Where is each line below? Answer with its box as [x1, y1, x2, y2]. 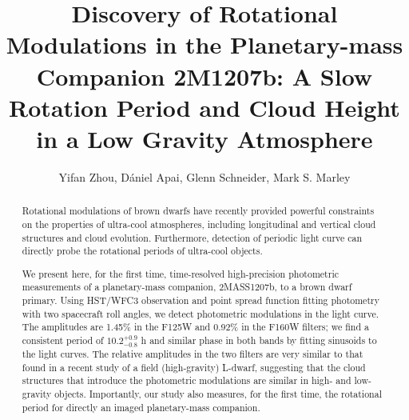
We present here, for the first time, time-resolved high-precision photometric [22, 266, 339, 280]
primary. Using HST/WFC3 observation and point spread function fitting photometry [22, 294, 379, 307]
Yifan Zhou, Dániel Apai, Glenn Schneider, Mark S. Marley [58, 168, 351, 185]
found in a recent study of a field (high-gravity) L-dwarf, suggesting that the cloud [22, 360, 366, 374]
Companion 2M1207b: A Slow [36, 59, 373, 92]
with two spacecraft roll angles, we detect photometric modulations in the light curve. [22, 306, 379, 320]
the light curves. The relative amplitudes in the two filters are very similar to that [22, 346, 363, 360]
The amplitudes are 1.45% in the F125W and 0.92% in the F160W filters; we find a [22, 320, 369, 334]
